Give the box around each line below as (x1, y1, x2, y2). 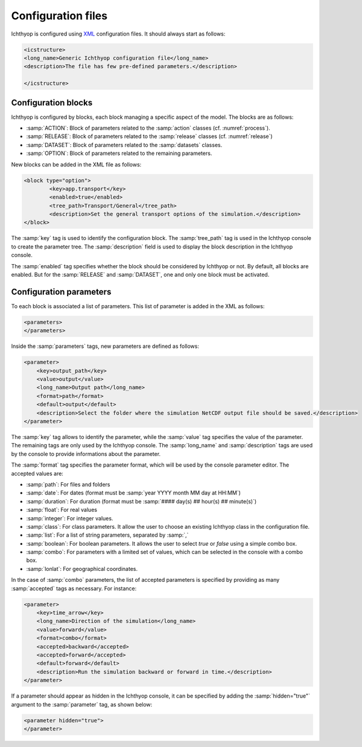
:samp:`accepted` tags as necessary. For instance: (11, 585, 137, 592)
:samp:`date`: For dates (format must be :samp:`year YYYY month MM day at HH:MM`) (26, 489, 241, 497)
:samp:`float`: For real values (26, 506, 98, 514)
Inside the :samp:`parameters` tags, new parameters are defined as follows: (11, 342, 199, 350)
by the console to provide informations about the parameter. (11, 450, 161, 458)
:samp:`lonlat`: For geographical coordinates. (26, 565, 138, 572)
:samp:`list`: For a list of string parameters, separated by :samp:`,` (26, 531, 189, 539)
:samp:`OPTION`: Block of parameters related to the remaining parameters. (26, 150, 212, 157)
